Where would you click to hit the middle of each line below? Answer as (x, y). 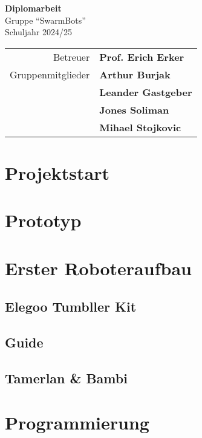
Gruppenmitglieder (50, 74)
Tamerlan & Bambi (66, 378)
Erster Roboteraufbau (98, 268)
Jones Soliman (134, 109)
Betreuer (71, 56)
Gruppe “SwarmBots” (45, 20)
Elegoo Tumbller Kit (71, 306)
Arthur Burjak (135, 74)
